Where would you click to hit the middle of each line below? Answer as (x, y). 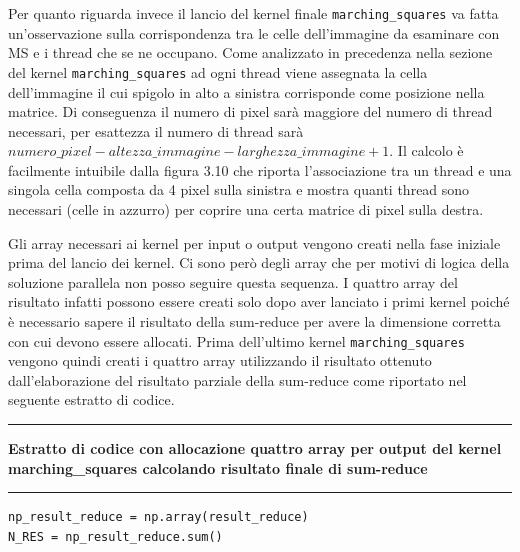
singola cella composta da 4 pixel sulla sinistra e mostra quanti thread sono (239, 189)
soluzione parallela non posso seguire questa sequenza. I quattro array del (233, 281)
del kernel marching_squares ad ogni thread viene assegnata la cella (218, 71)
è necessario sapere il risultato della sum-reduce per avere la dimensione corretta (254, 321)
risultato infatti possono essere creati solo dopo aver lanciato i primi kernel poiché (259, 301)
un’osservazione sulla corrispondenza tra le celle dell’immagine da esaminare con (254, 32)
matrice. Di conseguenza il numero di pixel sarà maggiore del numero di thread (250, 111)
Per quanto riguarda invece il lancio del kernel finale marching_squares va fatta (253, 13)
